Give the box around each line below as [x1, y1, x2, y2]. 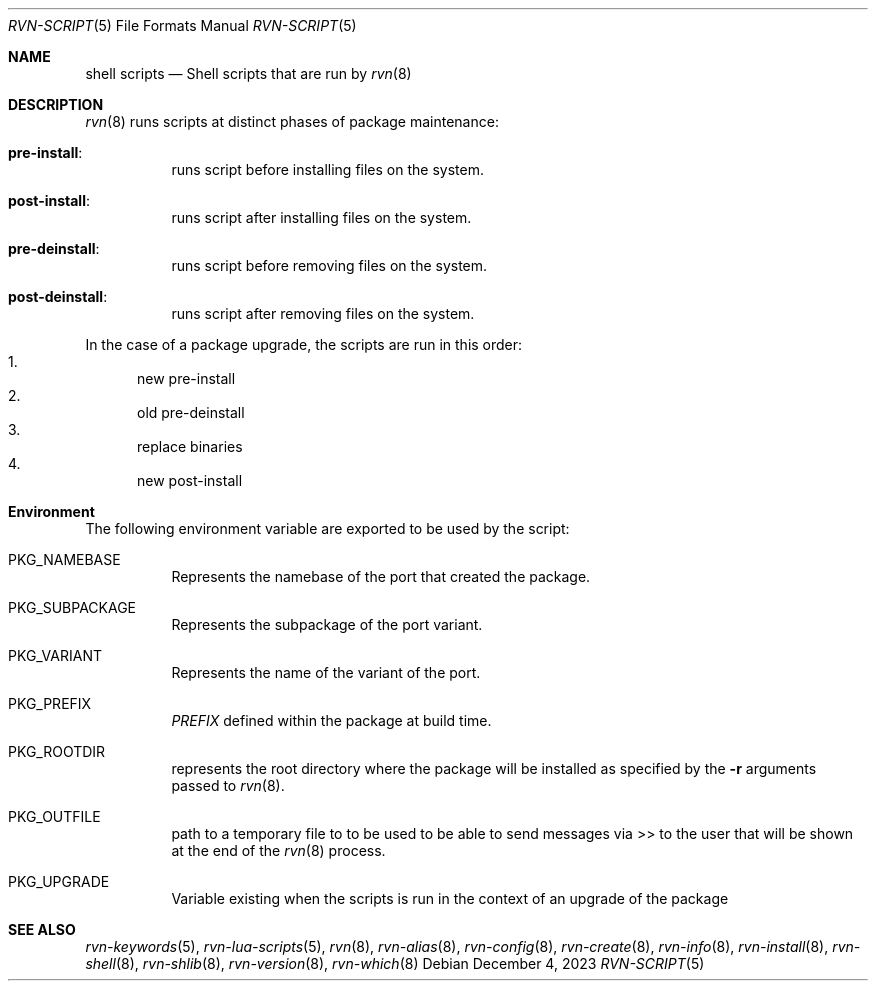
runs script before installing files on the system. [171, 161, 484, 178]
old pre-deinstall [137, 404, 245, 421]
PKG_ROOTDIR [8, 743, 106, 760]
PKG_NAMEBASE [8, 551, 121, 568]
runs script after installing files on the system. [171, 209, 472, 226]
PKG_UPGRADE [8, 873, 110, 890]
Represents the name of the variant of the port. [171, 664, 481, 681]
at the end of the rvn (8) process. [171, 842, 386, 859]
